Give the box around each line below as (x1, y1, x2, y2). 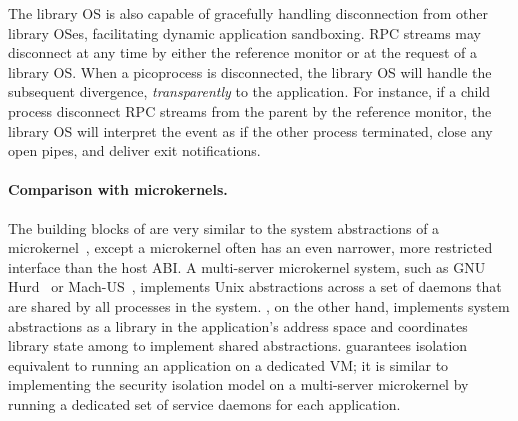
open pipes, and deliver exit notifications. (8, 140, 261, 161)
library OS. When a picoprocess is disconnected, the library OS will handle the (8, 61, 492, 82)
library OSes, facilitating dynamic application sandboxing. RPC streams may (8, 22, 481, 43)
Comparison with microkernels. (8, 179, 228, 200)
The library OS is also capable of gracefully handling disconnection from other (8, 3, 488, 23)
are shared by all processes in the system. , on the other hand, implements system (8, 295, 510, 316)
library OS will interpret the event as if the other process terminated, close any (8, 120, 493, 141)
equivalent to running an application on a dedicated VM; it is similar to (8, 354, 449, 375)
